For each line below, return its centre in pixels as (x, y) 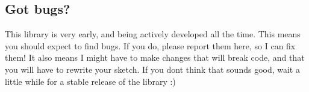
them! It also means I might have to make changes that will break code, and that (155, 57)
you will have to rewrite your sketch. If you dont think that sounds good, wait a (152, 69)
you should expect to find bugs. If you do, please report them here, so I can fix (150, 45)
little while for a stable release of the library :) (90, 81)
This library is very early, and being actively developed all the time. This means (153, 34)
